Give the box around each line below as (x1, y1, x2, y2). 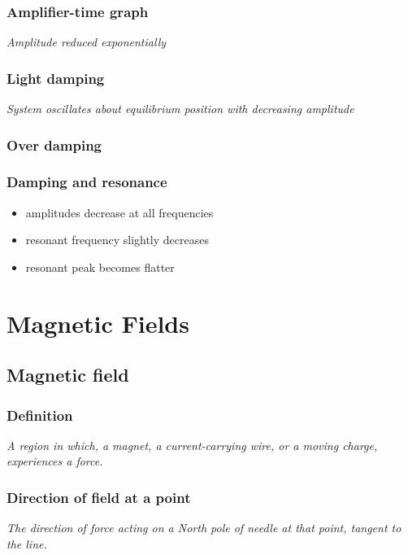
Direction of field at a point (7, 487, 191, 507)
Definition (7, 404, 73, 425)
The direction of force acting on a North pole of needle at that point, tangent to (7, 519, 401, 536)
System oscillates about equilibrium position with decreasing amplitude (7, 100, 354, 117)
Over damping (7, 134, 102, 155)
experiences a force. (7, 452, 103, 470)
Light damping (7, 68, 105, 88)
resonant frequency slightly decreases (25, 231, 209, 248)
